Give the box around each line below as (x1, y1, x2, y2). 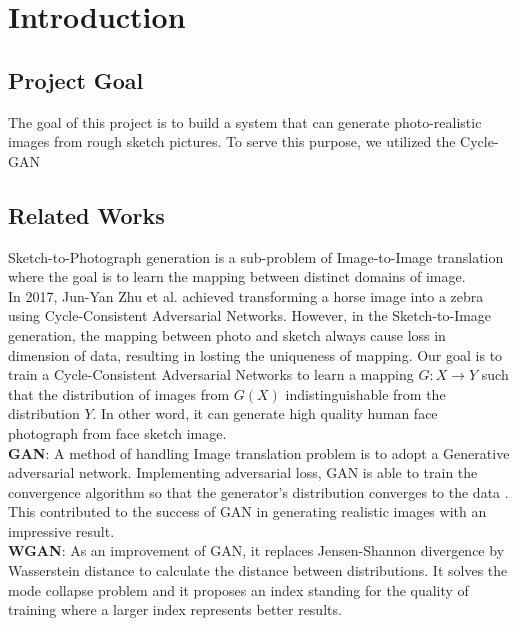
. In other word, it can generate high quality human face (92, 403, 438, 424)
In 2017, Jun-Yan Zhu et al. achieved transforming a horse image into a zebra (8, 285, 484, 306)
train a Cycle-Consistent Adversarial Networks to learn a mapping (8, 364, 414, 385)
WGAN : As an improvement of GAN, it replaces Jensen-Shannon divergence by (8, 540, 505, 561)
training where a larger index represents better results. (8, 599, 342, 620)
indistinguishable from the (285, 383, 446, 404)
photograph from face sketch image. (8, 422, 227, 443)
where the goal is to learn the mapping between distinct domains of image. (8, 266, 466, 287)
